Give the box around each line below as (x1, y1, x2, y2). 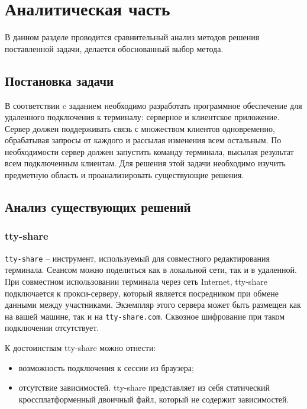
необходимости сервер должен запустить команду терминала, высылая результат (5, 145, 294, 157)
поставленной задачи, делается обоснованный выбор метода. (5, 42, 224, 54)
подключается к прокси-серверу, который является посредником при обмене (5, 286, 279, 299)
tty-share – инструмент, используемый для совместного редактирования (5, 252, 270, 264)
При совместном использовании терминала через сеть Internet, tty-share (5, 275, 267, 287)
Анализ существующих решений (5, 198, 191, 216)
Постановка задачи (5, 71, 114, 89)
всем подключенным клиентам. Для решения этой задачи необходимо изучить (5, 157, 286, 169)
